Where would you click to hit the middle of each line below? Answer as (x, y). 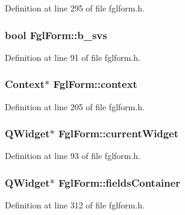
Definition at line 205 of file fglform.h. (75, 106)
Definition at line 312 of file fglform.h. (75, 205)
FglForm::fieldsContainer (120, 182)
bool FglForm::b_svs (56, 35)
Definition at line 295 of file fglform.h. (75, 8)
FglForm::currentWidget (119, 133)
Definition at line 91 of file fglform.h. (73, 57)
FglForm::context (95, 84)
